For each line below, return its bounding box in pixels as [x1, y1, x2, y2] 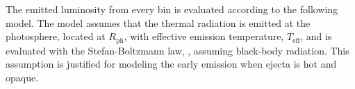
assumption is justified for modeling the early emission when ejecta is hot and [6, 57, 337, 71]
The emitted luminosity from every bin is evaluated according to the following [6, 2, 338, 16]
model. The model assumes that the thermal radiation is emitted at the [6, 15, 311, 30]
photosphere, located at [6, 29, 106, 43]
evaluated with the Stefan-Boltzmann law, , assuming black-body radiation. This [6, 43, 349, 57]
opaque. [6, 70, 39, 84]
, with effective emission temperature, [124, 29, 284, 43]
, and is [300, 29, 332, 43]
